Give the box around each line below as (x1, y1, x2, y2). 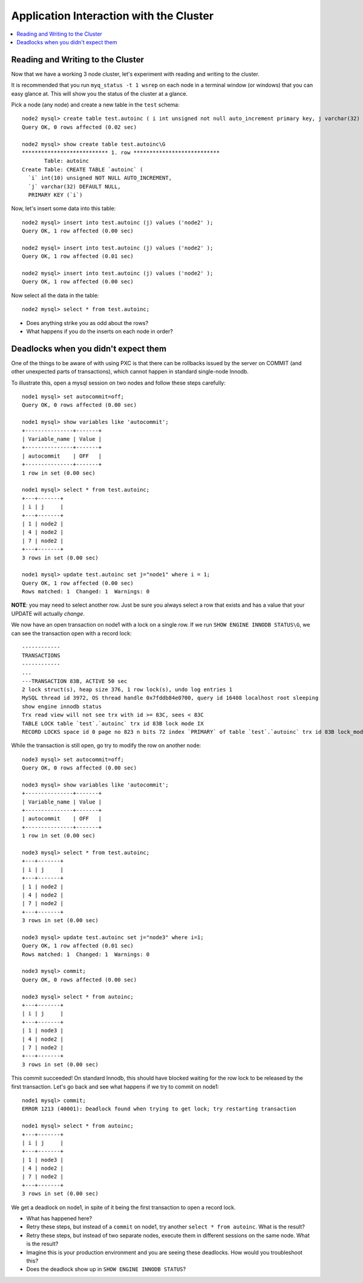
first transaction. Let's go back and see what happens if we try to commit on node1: (11, 1083, 219, 1090)
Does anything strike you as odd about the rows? (26, 319, 148, 326)
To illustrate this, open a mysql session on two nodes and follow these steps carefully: (11, 379, 226, 386)
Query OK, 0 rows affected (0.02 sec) (22, 124, 137, 130)
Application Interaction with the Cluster (11, 9, 214, 22)
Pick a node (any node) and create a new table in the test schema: (11, 101, 180, 108)
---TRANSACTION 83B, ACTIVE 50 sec (22, 678, 128, 684)
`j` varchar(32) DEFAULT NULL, (28, 183, 121, 190)
